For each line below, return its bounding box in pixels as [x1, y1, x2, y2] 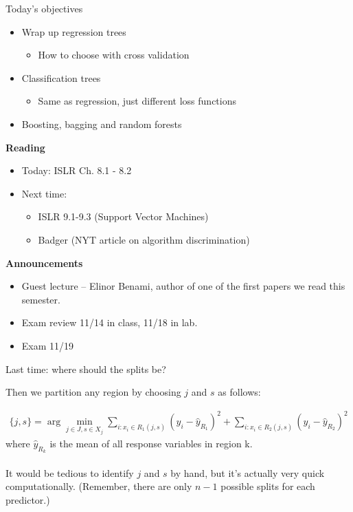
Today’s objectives [5, 1, 83, 15]
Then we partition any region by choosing [5, 385, 181, 399]
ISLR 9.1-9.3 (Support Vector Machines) [38, 209, 209, 224]
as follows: [218, 385, 261, 399]
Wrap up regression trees [21, 24, 126, 39]
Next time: [21, 186, 67, 200]
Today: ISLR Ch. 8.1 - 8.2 [21, 163, 132, 178]
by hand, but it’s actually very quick [170, 465, 325, 480]
